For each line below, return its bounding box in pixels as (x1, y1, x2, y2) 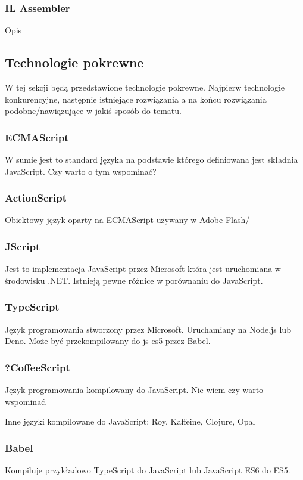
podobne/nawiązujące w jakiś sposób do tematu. (5, 104, 182, 117)
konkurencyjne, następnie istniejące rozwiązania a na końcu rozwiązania (5, 92, 267, 105)
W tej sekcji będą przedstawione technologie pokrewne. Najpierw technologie (5, 81, 285, 94)
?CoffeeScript (5, 360, 70, 374)
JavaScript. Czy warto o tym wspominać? (5, 165, 157, 177)
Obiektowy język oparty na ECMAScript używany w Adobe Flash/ (5, 213, 250, 226)
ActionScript (5, 190, 67, 205)
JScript (5, 239, 40, 253)
